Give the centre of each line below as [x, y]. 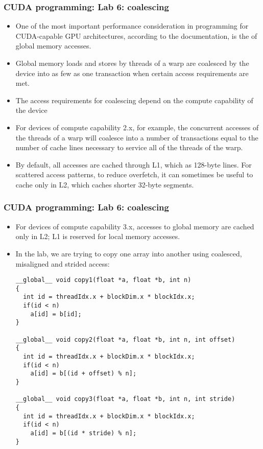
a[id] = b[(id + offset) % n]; [83, 374]
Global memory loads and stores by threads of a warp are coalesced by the [132, 63]
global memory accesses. [53, 46]
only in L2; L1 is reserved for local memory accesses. [98, 236]
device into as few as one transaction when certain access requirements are [132, 73]
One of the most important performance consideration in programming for [132, 26]
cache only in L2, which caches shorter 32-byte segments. [105, 184]
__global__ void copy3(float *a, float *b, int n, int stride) [125, 399]
